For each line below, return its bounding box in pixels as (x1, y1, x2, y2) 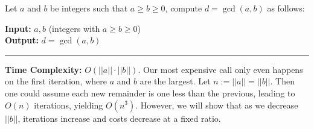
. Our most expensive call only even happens (138, 63, 303, 75)
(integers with (48, 22, 100, 34)
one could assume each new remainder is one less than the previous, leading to (5, 86, 295, 99)
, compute (165, 2, 202, 14)
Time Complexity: (5, 63, 82, 75)
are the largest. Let (139, 75, 211, 87)
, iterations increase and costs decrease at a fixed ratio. (18, 112, 221, 124)
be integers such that (50, 2, 128, 14)
